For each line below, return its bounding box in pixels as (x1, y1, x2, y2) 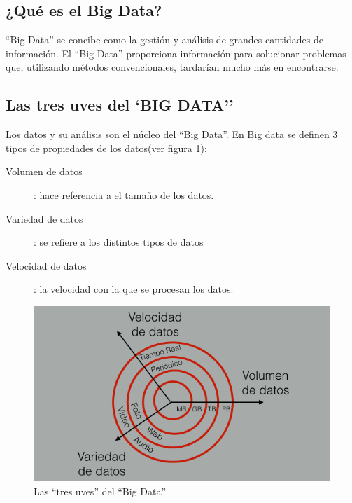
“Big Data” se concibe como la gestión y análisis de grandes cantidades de (6, 32, 323, 47)
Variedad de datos (6, 211, 83, 226)
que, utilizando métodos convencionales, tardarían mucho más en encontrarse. (6, 60, 339, 74)
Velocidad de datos (6, 258, 87, 273)
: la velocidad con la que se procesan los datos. (34, 282, 234, 296)
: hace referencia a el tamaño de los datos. (34, 187, 214, 202)
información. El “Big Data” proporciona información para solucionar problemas (6, 46, 346, 60)
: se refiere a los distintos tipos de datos (34, 235, 204, 249)
